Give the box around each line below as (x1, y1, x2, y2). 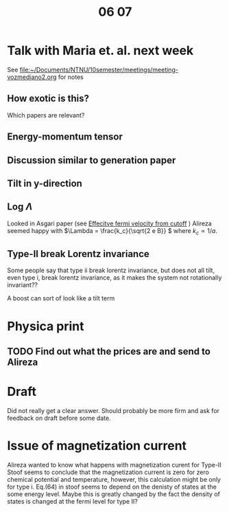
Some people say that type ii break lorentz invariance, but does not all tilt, (7, 266, 215, 275)
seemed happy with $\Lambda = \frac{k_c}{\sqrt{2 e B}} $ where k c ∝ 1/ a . (7, 226, 218, 236)
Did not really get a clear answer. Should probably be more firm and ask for (7, 406, 220, 414)
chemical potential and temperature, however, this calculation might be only (7, 475, 221, 483)
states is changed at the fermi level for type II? (7, 497, 138, 505)
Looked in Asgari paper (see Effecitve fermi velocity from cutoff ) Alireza (7, 219, 213, 227)
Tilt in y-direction (7, 177, 82, 189)
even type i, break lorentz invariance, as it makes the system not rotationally (7, 274, 222, 282)
